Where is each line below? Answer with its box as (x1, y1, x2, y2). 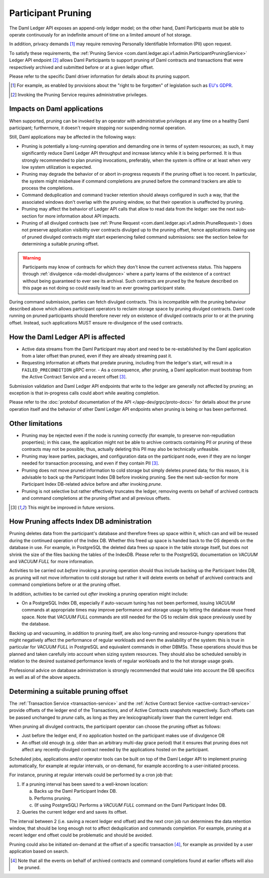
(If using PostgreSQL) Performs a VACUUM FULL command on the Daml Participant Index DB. (34, 802, 227, 808)
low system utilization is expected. (21, 164, 92, 170)
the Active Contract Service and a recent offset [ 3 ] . (21, 374, 127, 380)
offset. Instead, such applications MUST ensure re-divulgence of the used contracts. (9, 319, 183, 325)
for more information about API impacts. (38, 213, 121, 219)
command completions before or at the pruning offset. (9, 582, 121, 587)
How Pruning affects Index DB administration (9, 517, 152, 526)
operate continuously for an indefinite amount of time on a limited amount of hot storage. (9, 31, 192, 37)
